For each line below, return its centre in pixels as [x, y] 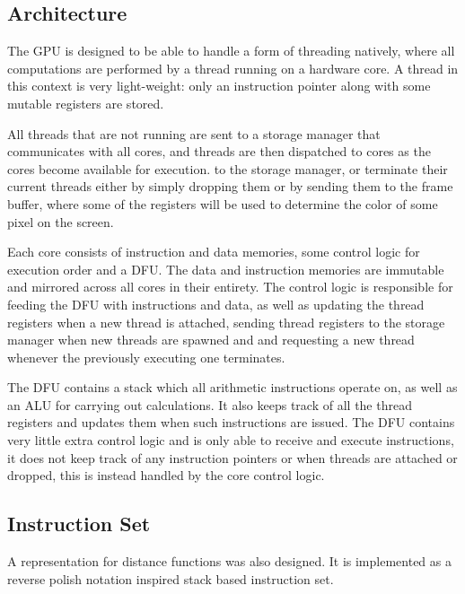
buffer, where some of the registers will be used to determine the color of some [223, 203]
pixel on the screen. [61, 221]
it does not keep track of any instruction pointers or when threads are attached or [232, 457]
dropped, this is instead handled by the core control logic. [166, 475]
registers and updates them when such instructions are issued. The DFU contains [231, 422]
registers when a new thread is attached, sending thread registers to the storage [226, 322]
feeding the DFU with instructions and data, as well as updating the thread [216, 304]
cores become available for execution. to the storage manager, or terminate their [228, 168]
